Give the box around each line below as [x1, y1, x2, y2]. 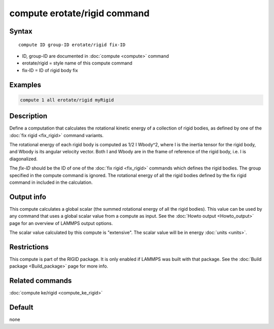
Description [9, 112, 48, 120]
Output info [9, 192, 47, 201]
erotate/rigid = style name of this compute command [22, 60, 133, 66]
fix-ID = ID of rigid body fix [22, 67, 78, 73]
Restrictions [9, 243, 49, 251]
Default [9, 303, 33, 312]
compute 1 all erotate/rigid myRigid [20, 97, 114, 103]
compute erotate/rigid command [9, 8, 150, 19]
